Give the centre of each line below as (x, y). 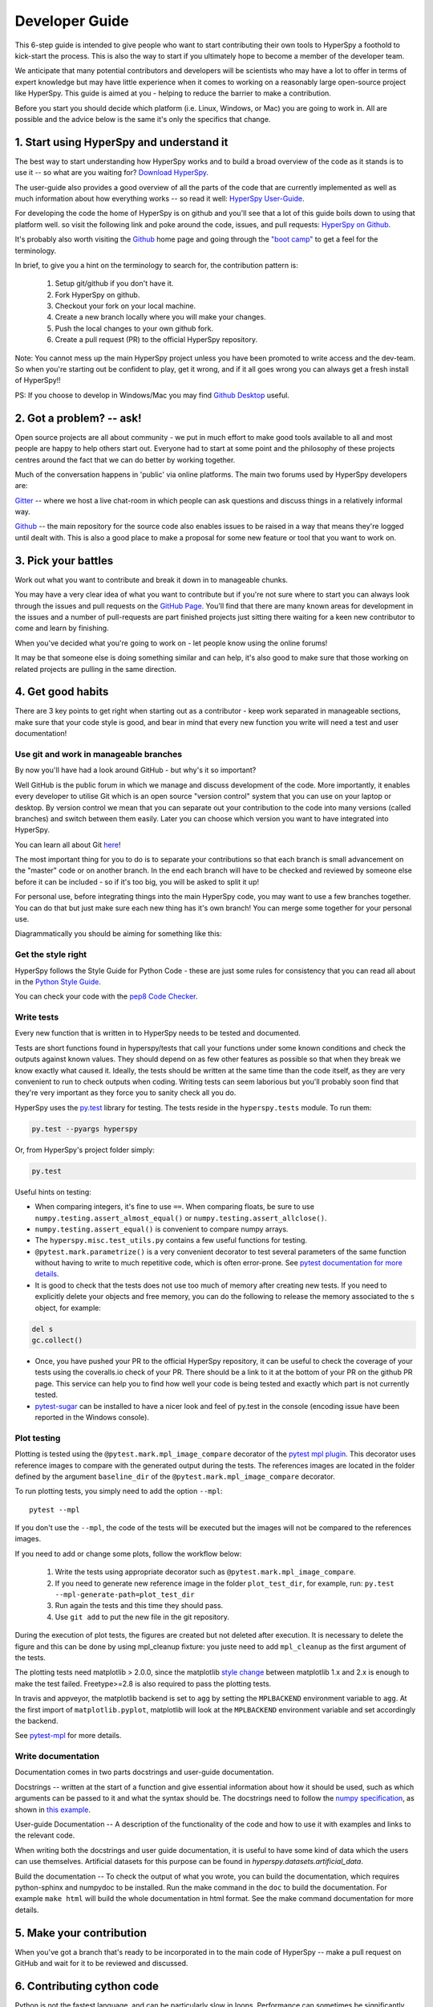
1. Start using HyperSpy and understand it (121, 142)
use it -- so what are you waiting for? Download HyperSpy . (111, 173)
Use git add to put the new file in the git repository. (142, 1617)
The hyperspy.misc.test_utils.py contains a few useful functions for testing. (171, 1240)
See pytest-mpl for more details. (68, 1736)
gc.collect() (57, 1340)
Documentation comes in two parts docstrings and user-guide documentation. (144, 1772)
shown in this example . (53, 1810)
